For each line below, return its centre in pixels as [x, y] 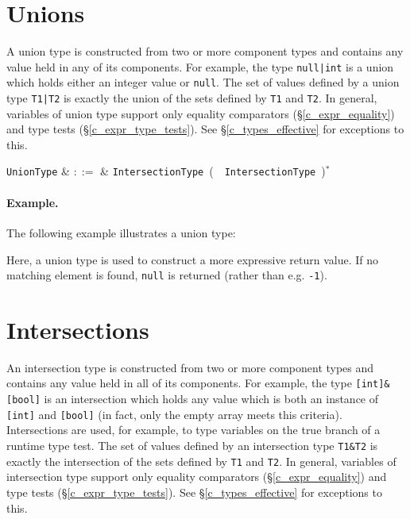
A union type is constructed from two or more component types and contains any [205, 51]
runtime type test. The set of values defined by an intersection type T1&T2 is [192, 446]
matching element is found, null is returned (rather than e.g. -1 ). [167, 275]
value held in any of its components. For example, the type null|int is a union [200, 66]
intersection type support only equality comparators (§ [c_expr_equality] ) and [197, 477]
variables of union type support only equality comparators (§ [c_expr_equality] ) [201, 113]
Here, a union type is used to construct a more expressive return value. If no [193, 259]
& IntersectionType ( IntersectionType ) [213, 171]
